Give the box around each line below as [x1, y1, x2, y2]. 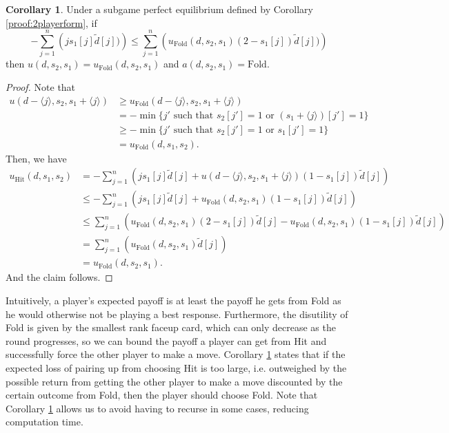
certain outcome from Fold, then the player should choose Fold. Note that [6, 388, 318, 402]
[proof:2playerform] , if [6, 15, 97, 30]
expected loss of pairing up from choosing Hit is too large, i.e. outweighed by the [6, 360, 347, 374]
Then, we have [6, 151, 67, 165]
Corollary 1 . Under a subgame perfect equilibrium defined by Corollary [6, 2, 313, 16]
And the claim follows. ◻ [6, 270, 113, 284]
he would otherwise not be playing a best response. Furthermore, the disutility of [6, 306, 348, 321]
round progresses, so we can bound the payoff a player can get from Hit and [6, 333, 327, 348]
